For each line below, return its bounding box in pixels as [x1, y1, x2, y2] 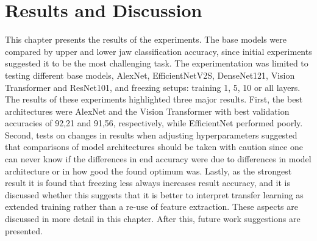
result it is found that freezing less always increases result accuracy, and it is [5, 176, 290, 189]
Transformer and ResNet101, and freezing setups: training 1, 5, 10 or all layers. [5, 81, 301, 93]
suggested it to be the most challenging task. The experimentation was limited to [5, 57, 308, 70]
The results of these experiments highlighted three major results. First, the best [5, 93, 303, 106]
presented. [5, 224, 43, 237]
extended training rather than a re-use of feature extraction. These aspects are [5, 200, 298, 213]
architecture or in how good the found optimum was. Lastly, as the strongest [5, 164, 292, 177]
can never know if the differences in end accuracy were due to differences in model [5, 153, 312, 165]
